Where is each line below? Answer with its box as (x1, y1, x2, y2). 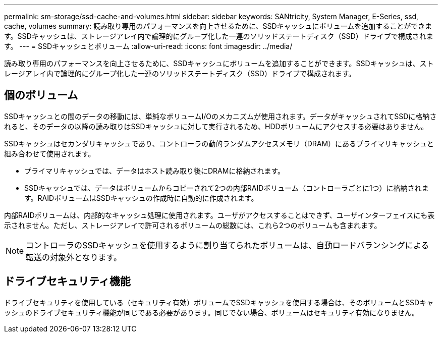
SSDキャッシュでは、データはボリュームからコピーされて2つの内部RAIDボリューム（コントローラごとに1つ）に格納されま (24, 183, 429, 192)
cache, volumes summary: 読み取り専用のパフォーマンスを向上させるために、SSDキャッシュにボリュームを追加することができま (4, 22, 432, 30)
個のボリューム (4, 89, 78, 102)
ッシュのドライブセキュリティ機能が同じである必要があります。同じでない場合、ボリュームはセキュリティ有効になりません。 (4, 308, 419, 317)
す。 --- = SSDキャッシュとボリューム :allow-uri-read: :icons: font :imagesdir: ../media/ (4, 42, 293, 50)
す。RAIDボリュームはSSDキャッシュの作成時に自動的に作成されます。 (24, 193, 258, 202)
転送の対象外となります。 (26, 252, 122, 262)
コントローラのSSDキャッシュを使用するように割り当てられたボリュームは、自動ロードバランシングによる (26, 240, 429, 250)
